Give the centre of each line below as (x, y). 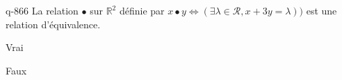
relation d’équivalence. (53, 24)
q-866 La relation (42, 10)
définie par (142, 10)
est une (321, 10)
